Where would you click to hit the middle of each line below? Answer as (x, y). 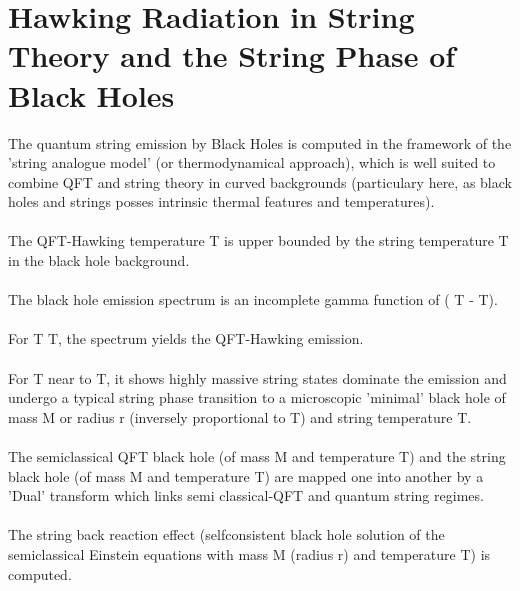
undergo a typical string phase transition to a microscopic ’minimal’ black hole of (257, 397)
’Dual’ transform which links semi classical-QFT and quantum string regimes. (246, 495)
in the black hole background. (99, 260)
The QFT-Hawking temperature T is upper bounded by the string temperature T (258, 240)
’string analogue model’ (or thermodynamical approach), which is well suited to (252, 162)
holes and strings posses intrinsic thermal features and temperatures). (221, 201)
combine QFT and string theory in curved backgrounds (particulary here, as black (260, 181)
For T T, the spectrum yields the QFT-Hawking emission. (186, 338)
